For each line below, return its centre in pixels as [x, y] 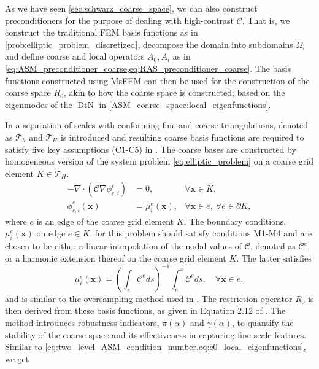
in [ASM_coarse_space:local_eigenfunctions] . [185, 104]
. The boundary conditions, [235, 221]
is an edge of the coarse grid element [105, 221]
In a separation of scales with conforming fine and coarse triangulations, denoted [157, 125]
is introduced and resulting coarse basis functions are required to [182, 137]
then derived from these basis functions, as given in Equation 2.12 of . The [145, 310]
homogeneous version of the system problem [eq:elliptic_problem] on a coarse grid [159, 161]
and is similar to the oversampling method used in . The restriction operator [149, 298]
